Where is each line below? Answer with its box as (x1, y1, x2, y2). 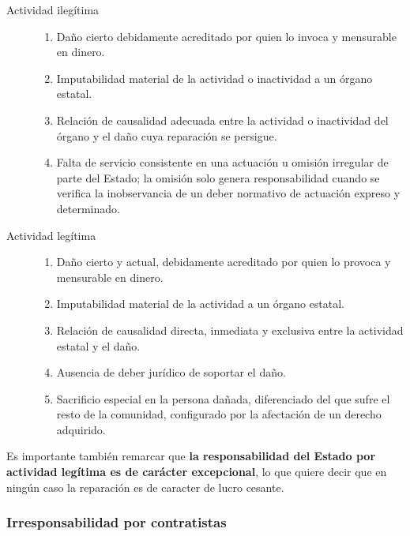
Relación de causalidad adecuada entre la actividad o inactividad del (56, 111, 389, 128)
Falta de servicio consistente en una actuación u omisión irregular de (56, 154, 389, 171)
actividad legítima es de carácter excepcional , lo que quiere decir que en (6, 463, 387, 480)
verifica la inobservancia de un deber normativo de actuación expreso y (56, 185, 401, 201)
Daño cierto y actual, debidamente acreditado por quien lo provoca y (56, 253, 391, 270)
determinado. (56, 200, 120, 216)
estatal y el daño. (56, 337, 141, 354)
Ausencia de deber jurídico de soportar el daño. (56, 364, 286, 380)
